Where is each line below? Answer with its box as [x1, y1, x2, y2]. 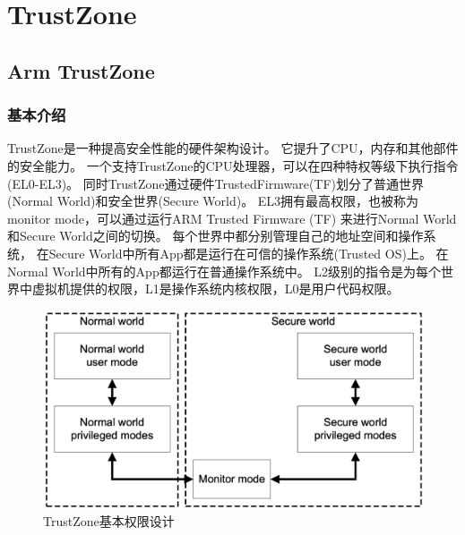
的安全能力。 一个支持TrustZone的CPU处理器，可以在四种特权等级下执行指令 [7, 156, 459, 174]
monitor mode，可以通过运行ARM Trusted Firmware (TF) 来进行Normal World [7, 208, 457, 227]
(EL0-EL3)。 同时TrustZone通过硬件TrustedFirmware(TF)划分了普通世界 [7, 174, 425, 192]
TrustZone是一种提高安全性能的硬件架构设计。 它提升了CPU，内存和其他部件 [7, 139, 459, 157]
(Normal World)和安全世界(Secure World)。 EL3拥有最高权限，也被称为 [7, 191, 419, 210]
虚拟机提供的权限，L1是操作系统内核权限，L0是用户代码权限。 [31, 279, 400, 298]
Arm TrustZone [7, 56, 155, 84]
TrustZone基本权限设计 [43, 512, 175, 531]
